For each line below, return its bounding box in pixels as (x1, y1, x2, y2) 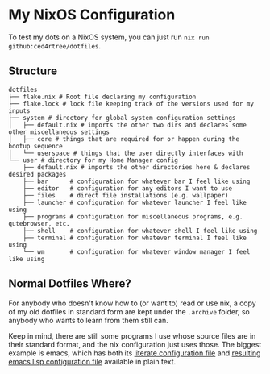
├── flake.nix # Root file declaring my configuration (8, 93, 197, 101)
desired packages (8, 170, 67, 178)
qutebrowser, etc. (8, 219, 70, 227)
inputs (8, 106, 31, 114)
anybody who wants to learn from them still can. (8, 315, 169, 325)
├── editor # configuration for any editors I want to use (23, 184, 232, 193)
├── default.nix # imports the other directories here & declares (23, 163, 251, 171)
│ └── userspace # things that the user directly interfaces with (8, 149, 243, 157)
